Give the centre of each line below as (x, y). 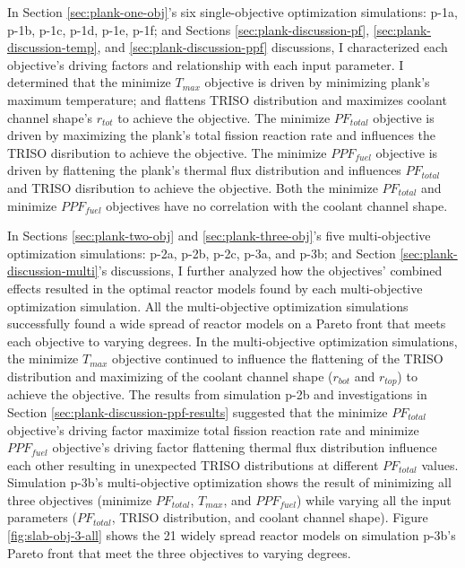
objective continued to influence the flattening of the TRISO (278, 358)
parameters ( (42, 517)
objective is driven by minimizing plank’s (317, 82)
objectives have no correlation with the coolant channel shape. (277, 205)
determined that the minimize (89, 82)
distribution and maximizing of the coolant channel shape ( (170, 376)
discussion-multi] (53, 271)
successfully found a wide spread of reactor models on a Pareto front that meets (227, 323)
